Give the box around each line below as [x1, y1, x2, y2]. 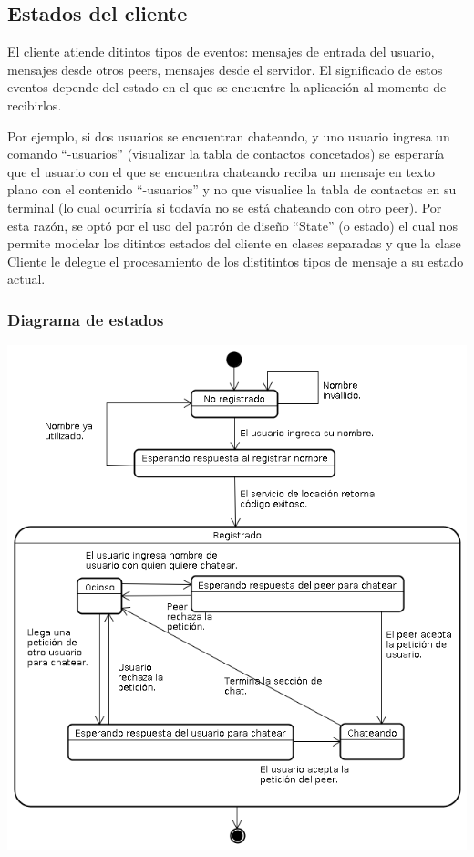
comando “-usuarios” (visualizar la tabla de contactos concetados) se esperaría [7, 144, 445, 163]
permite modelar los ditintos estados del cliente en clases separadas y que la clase [7, 234, 461, 253]
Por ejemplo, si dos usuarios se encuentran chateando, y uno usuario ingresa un [7, 126, 450, 145]
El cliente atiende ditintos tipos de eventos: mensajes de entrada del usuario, [7, 42, 435, 61]
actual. [7, 269, 46, 288]
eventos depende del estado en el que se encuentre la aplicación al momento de [7, 78, 447, 97]
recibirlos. [7, 95, 62, 114]
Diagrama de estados [7, 308, 164, 330]
